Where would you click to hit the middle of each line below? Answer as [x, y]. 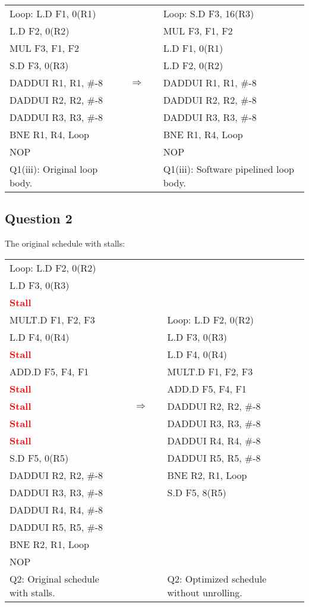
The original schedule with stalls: [65, 243]
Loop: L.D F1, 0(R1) [53, 13]
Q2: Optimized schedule [217, 578]
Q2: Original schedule [54, 578]
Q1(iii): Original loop [54, 169]
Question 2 [39, 218]
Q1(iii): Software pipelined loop [228, 169]
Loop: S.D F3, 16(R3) [209, 13]
